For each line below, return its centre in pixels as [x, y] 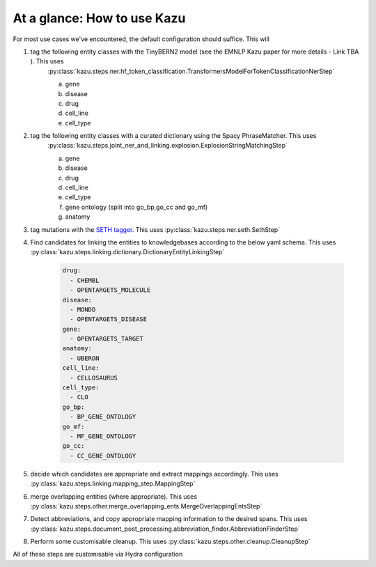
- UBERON [85, 358]
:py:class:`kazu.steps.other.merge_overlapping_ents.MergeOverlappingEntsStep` [146, 506]
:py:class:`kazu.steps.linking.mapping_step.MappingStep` [113, 483]
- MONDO [83, 309]
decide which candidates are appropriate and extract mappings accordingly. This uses [154, 474]
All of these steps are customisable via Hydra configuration [98, 554]
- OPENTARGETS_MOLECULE [110, 290]
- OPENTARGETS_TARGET [107, 339]
